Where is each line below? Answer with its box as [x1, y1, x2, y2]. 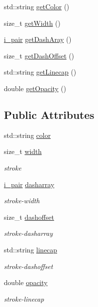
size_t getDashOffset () [4, 50, 74, 60]
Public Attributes [4, 107, 95, 122]
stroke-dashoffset [4, 261, 53, 271]
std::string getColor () [4, 1, 70, 11]
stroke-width [4, 195, 40, 206]
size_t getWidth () [4, 18, 60, 28]
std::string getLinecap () [4, 67, 77, 77]
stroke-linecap [4, 293, 44, 304]
